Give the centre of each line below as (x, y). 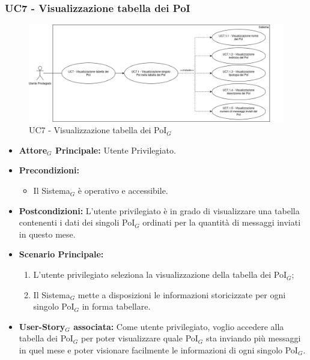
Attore (33, 150)
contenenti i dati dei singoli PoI (77, 222)
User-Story (42, 326)
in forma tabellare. (116, 306)
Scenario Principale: (61, 254)
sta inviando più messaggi (253, 338)
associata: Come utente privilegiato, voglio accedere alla (179, 326)
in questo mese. (47, 234)
